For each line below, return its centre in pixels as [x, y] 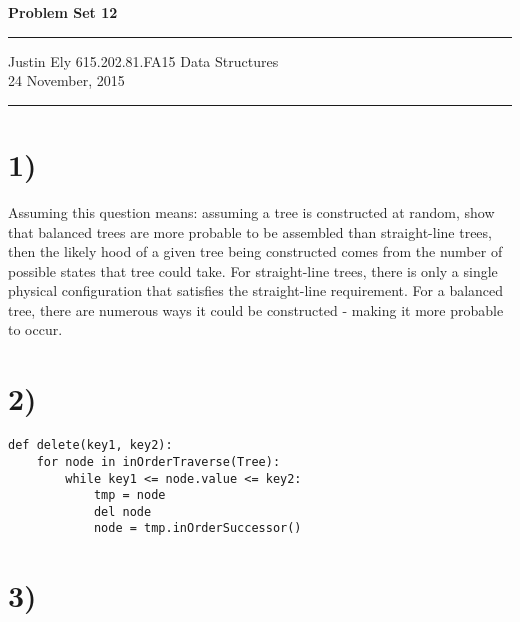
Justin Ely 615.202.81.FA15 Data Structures [143, 60]
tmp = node [129, 495]
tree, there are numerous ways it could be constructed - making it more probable [256, 309]
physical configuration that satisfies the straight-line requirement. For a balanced [256, 290]
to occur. [35, 329]
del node [122, 511]
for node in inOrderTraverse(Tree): [158, 461]
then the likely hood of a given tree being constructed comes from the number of [255, 251]
